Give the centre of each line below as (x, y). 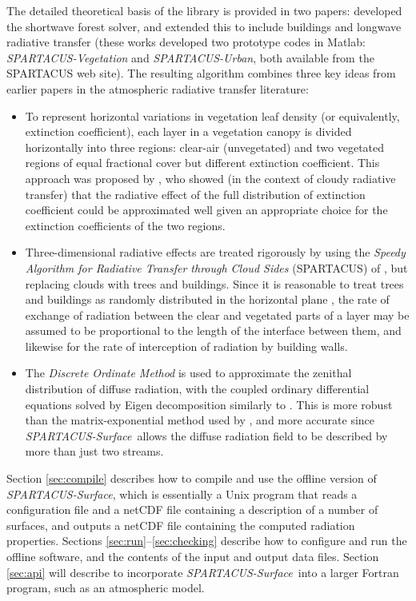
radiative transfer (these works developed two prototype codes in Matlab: (186, 42)
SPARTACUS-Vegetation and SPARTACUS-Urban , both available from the (190, 57)
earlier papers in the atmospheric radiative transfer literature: (158, 88)
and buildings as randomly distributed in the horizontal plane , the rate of (207, 299)
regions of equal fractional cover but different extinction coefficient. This (202, 163)
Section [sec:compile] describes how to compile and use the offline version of (192, 478)
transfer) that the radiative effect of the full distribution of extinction (195, 194)
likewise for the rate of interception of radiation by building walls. (186, 346)
